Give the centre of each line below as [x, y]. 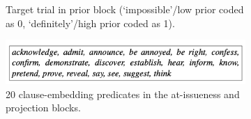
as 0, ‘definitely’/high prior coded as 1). [90, 23]
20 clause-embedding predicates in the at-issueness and [123, 94]
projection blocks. [43, 108]
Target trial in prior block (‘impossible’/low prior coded [125, 9]
